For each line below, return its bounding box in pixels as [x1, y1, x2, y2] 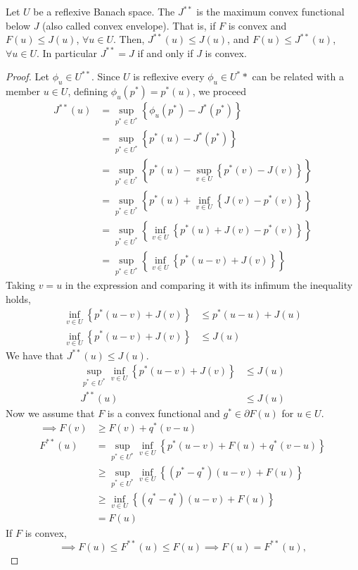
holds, [6, 291, 31, 306]
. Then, [113, 32, 145, 47]
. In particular [37, 45, 98, 60]
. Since [91, 69, 120, 84]
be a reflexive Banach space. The [33, 4, 175, 18]
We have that [6, 347, 64, 362]
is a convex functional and [107, 405, 220, 420]
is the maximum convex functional [196, 4, 345, 18]
